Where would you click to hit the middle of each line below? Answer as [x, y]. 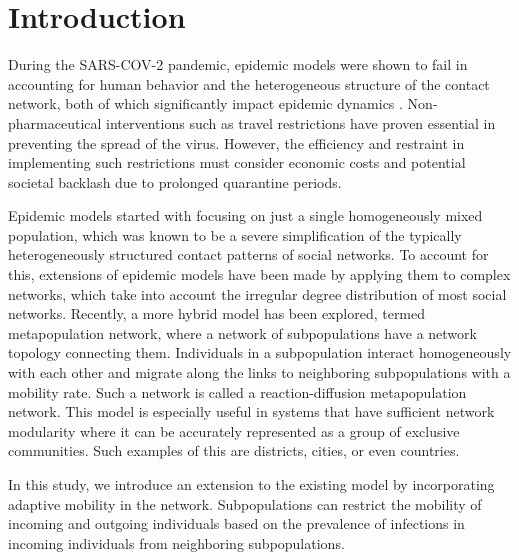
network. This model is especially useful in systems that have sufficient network [251, 411]
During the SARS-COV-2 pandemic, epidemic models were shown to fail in [238, 64]
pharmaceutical [55, 122]
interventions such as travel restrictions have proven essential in [301, 122]
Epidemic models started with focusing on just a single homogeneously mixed [245, 215]
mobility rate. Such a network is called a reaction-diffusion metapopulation [237, 391]
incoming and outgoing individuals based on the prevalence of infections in [236, 523]
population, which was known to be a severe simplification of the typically [235, 234]
